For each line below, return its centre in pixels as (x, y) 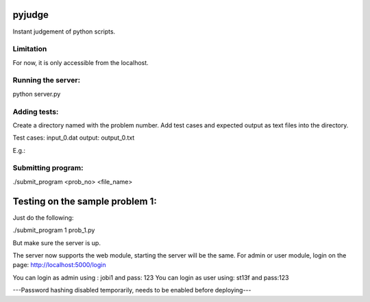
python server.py (37, 94)
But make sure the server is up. (57, 242)
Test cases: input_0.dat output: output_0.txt (74, 138)
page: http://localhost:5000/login (59, 265)
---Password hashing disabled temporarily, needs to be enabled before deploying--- (132, 290)
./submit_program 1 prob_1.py (54, 230)
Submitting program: (48, 168)
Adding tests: (36, 112)
